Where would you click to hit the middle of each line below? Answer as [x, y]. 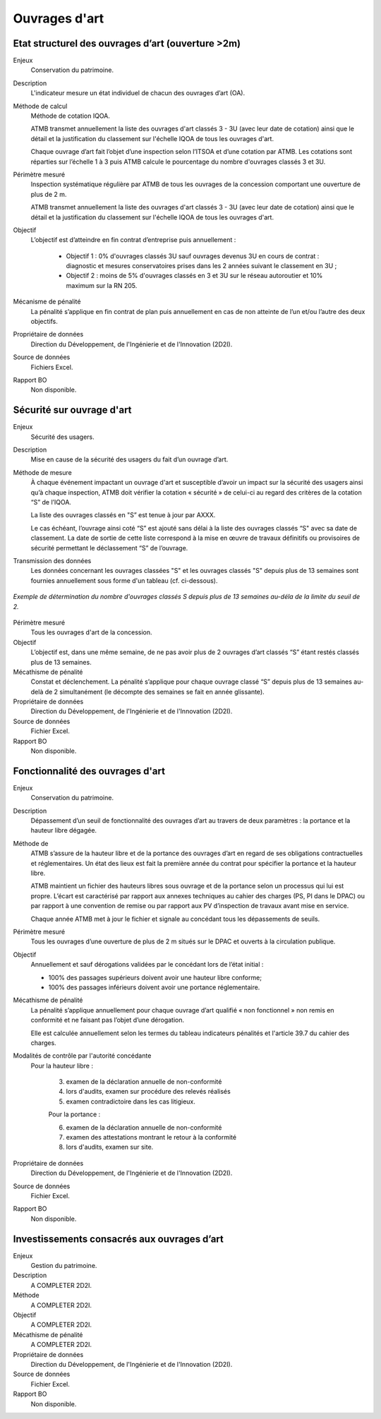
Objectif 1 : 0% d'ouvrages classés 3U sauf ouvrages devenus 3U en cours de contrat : [193, 256]
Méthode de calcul [40, 106]
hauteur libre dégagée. [64, 831]
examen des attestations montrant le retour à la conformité [151, 1137]
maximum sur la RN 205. [102, 285]
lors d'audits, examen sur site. [110, 1147]
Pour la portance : [74, 1114]
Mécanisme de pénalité [47, 302]
